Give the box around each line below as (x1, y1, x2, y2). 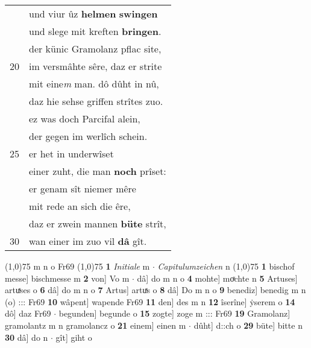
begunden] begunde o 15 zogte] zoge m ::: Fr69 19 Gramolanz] (58, 307, 291, 320)
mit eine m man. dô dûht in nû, (29, 77, 159, 90)
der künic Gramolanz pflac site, (29, 42, 162, 55)
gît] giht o (55, 331, 92, 343)
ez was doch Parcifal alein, (29, 112, 140, 125)
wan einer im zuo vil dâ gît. (29, 234, 147, 248)
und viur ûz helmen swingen (29, 7, 158, 21)
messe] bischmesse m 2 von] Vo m (5, 271, 130, 284)
